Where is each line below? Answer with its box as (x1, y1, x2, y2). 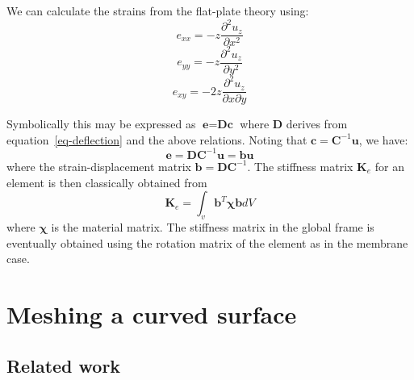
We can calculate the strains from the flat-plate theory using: (6, 2, 309, 19)
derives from (286, 115, 348, 132)
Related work (6, 353, 121, 378)
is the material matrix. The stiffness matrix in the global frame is (51, 218, 374, 235)
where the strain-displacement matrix (6, 157, 191, 174)
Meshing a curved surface (6, 297, 297, 330)
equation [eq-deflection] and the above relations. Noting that (6, 131, 307, 148)
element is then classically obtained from (6, 173, 207, 190)
